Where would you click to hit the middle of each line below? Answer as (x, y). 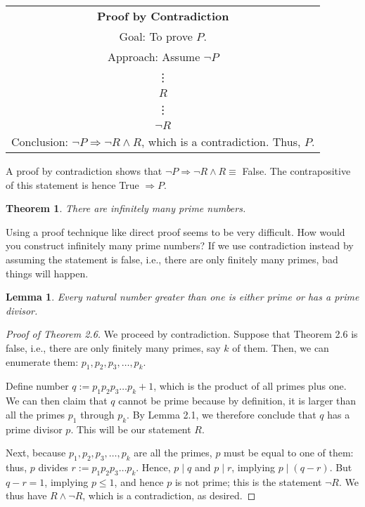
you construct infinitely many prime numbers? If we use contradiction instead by (180, 245)
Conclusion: (40, 141)
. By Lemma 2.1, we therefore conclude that (222, 414)
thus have (26, 495)
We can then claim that (57, 401)
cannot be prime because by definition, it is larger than (237, 401)
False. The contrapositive (296, 171)
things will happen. (47, 273)
